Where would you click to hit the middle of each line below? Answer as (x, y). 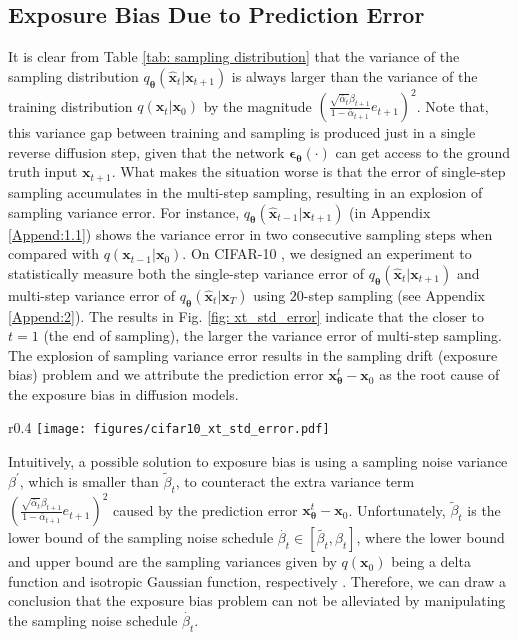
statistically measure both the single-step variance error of (186, 272)
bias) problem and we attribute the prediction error (166, 374)
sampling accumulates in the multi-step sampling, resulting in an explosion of (245, 191)
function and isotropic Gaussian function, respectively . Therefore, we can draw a (257, 580)
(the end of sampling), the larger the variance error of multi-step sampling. (272, 335)
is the (484, 509)
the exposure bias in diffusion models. (123, 393)
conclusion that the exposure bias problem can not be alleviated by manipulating (257, 600)
